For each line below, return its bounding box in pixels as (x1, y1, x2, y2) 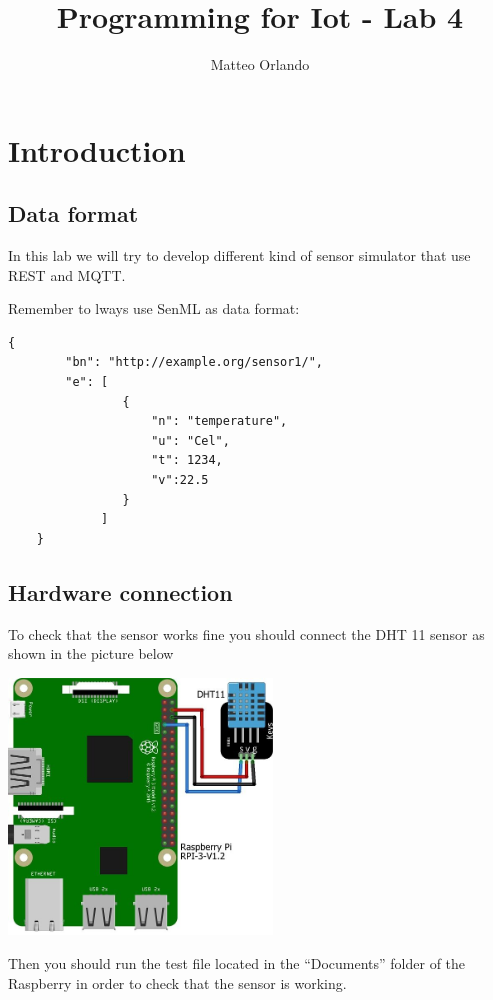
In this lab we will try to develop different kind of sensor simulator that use (8, 245, 471, 266)
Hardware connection (8, 576, 233, 607)
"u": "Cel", (151, 433, 230, 448)
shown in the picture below (8, 643, 174, 664)
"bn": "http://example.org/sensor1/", (65, 355, 323, 370)
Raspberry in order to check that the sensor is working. (8, 972, 347, 993)
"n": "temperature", (151, 414, 288, 429)
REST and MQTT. (8, 264, 126, 285)
